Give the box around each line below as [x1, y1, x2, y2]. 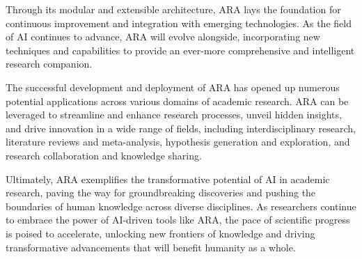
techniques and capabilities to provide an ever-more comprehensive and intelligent [6, 42, 355, 57]
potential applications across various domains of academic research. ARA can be [6, 93, 349, 108]
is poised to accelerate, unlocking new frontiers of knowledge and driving [6, 226, 315, 240]
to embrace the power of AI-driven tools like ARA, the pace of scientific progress [6, 212, 350, 227]
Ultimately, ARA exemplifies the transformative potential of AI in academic [6, 171, 330, 186]
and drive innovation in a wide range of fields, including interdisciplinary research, [6, 120, 356, 135]
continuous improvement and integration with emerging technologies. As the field [6, 15, 352, 30]
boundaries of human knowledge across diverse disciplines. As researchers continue [6, 198, 356, 213]
